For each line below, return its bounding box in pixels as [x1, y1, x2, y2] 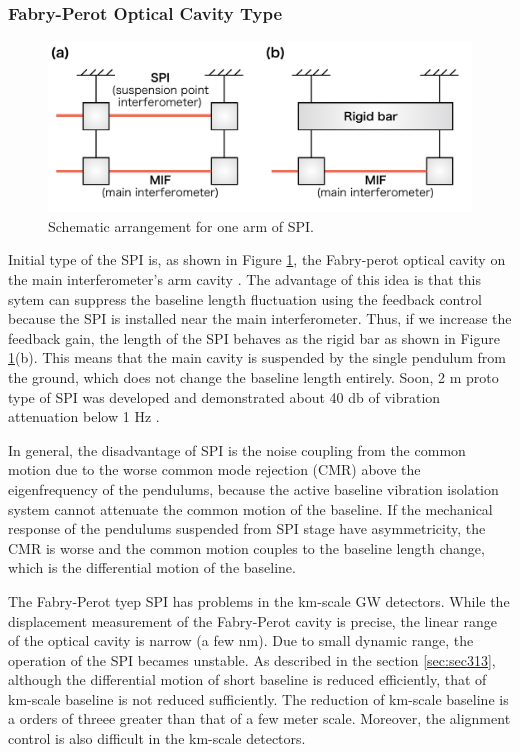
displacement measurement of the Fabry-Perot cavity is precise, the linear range [8, 610, 497, 631]
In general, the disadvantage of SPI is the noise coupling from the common [8, 439, 466, 460]
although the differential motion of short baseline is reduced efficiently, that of [8, 669, 487, 690]
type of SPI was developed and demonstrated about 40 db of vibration [8, 386, 441, 407]
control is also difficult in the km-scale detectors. [8, 728, 306, 749]
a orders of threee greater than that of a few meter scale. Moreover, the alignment [8, 708, 511, 729]
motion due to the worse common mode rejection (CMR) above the [8, 459, 421, 480]
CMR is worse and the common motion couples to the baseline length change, [8, 537, 485, 558]
